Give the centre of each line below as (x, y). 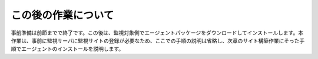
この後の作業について (62, 15)
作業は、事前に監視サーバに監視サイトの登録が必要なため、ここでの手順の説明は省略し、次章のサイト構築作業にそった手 (158, 40)
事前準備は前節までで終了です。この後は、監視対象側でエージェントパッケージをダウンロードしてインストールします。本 (157, 33)
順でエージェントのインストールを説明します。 (67, 49)
